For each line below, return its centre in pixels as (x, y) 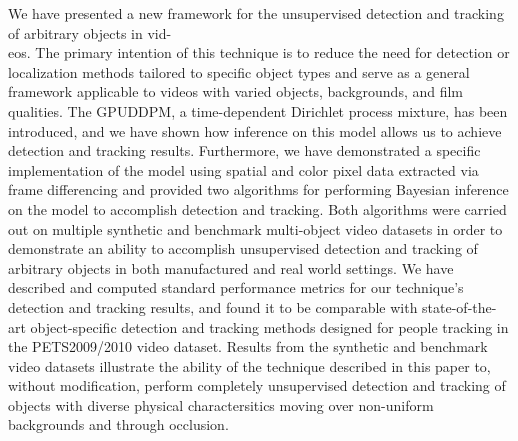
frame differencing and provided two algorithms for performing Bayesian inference (258, 189)
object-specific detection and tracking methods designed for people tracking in (269, 326)
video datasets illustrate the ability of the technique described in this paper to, (249, 365)
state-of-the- (459, 306)
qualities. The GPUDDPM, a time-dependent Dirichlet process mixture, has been (258, 110)
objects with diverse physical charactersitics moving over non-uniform (221, 404)
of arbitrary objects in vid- (90, 32)
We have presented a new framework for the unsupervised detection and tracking (256, 13)
